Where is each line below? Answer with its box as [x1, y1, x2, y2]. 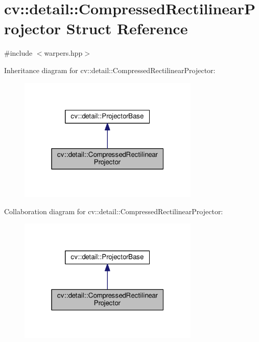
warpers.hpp [44, 48, 83, 58]
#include [4, 48, 33, 58]
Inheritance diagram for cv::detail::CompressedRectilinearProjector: [4, 64, 216, 75]
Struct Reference [66, 18, 188, 39]
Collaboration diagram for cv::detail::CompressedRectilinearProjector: [4, 206, 223, 216]
